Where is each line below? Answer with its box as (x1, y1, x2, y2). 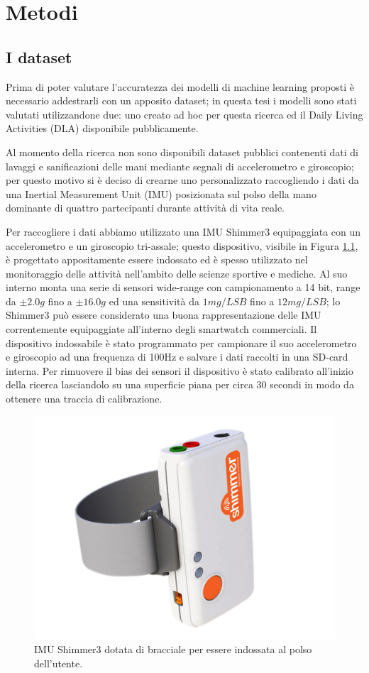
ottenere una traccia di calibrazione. (6, 391, 163, 406)
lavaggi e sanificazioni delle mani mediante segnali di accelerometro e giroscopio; (6, 158, 354, 173)
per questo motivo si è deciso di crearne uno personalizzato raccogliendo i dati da (6, 173, 359, 187)
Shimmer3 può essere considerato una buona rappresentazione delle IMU (6, 307, 321, 322)
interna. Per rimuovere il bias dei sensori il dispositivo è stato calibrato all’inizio (6, 363, 353, 378)
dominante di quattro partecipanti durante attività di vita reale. (6, 200, 285, 215)
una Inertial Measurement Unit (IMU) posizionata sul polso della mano (6, 186, 316, 201)
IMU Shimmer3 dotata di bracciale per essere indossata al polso (34, 641, 312, 656)
